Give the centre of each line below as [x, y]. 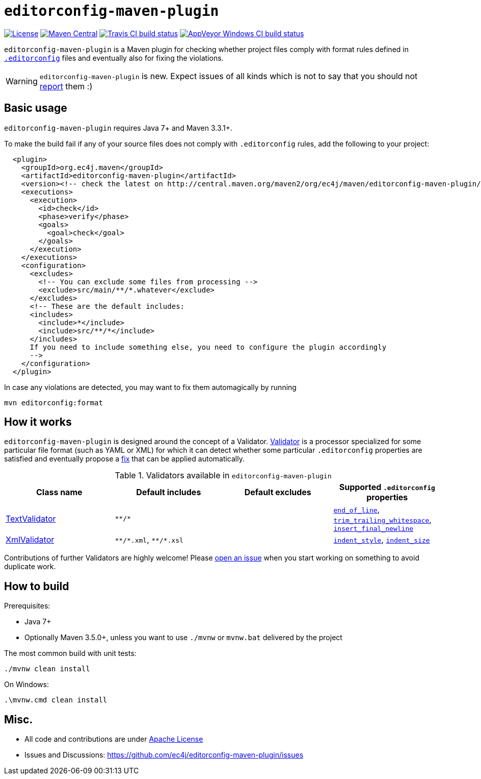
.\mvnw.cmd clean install [56, 700]
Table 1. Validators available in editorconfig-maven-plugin [223, 476]
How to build [37, 586]
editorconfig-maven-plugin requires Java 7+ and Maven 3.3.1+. [118, 128]
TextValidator [31, 518]
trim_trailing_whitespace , [382, 520]
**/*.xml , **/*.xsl [149, 540]
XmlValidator [30, 540]
